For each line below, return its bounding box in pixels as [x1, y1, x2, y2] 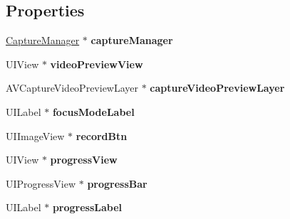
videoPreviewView [50, 56, 143, 71]
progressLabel [52, 200, 123, 215]
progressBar [87, 176, 147, 191]
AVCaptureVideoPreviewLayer [6, 80, 139, 95]
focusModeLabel [52, 104, 135, 119]
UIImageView [6, 128, 65, 143]
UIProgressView [6, 176, 76, 191]
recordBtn [76, 128, 128, 143]
